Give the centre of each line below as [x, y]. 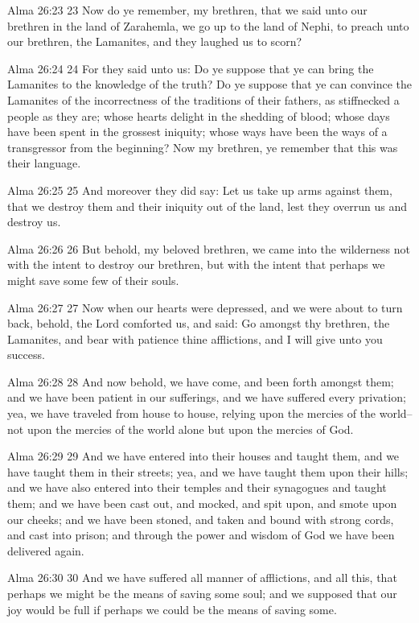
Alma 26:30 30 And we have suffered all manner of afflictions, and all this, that [202, 578]
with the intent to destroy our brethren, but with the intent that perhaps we [196, 264]
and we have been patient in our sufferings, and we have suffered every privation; [207, 397]
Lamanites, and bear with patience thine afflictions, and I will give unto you [195, 338]
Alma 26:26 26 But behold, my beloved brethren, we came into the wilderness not [209, 248]
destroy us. [34, 222]
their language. [44, 163]
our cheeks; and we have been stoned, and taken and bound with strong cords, [201, 519]
